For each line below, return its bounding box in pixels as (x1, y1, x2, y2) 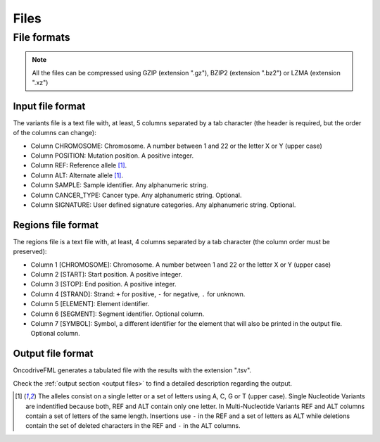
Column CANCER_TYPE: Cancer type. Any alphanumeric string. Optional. (30, 191, 242, 199)
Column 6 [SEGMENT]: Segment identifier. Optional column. (30, 310, 205, 318)
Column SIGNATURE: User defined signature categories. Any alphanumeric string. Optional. (30, 201, 296, 209)
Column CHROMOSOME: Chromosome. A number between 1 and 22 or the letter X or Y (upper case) (30, 141, 323, 150)
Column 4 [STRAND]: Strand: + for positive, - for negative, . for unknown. (30, 289, 246, 298)
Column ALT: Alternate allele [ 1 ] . (30, 171, 123, 179)
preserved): (13, 247, 47, 256)
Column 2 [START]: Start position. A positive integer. (30, 270, 183, 279)
